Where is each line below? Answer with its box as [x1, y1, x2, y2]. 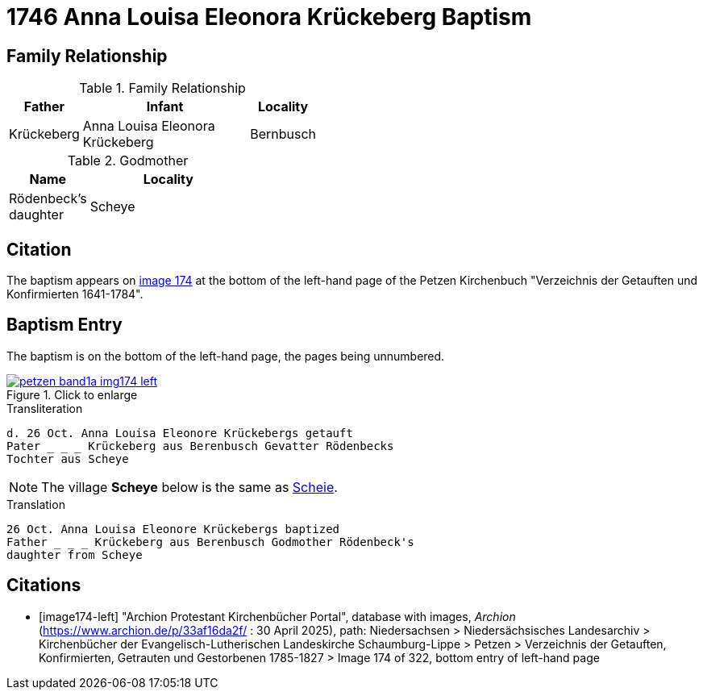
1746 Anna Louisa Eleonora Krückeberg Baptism [6, 3, 532, 31]
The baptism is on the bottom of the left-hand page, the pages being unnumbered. [6, 348, 445, 363]
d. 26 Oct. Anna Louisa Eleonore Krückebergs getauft [6, 426, 353, 440]
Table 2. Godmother [67, 152, 189, 169]
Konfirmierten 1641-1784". [6, 287, 144, 302]
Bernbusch [250, 126, 316, 143]
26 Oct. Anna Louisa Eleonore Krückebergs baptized [6, 522, 340, 536]
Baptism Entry [6, 315, 123, 335]
